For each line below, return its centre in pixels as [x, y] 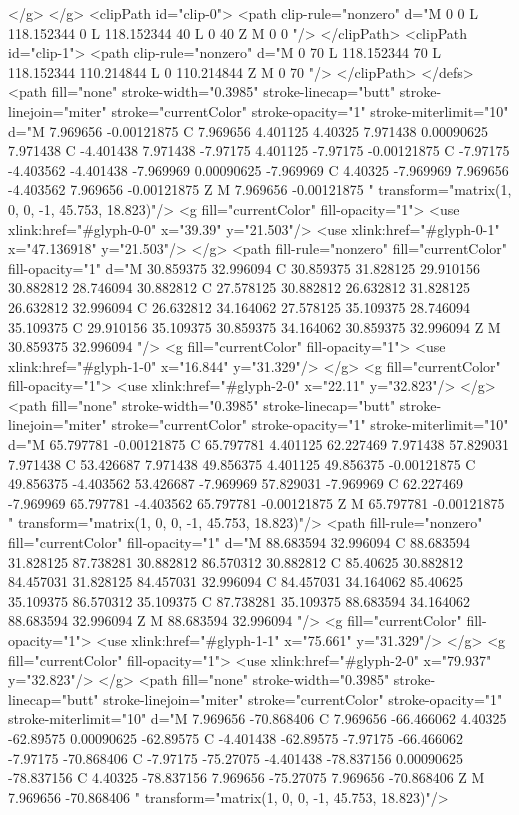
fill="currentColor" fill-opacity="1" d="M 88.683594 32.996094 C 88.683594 [239, 542]
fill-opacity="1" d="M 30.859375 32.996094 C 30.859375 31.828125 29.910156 [244, 267]
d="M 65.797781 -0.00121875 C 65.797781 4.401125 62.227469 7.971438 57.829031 [259, 444]
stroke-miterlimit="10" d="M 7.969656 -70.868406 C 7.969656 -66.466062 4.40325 [257, 718]
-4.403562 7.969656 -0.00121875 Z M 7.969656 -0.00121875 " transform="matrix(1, [260, 189]
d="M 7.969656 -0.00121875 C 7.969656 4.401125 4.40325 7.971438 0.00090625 [248, 130]
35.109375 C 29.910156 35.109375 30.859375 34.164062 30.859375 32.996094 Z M [254, 326]
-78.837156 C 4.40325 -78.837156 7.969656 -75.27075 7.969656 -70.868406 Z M [246, 777]
